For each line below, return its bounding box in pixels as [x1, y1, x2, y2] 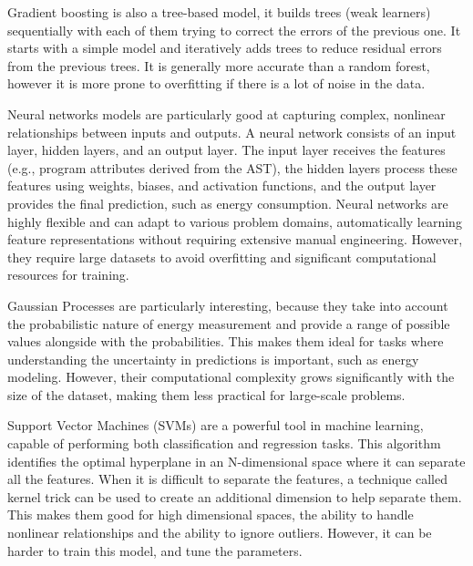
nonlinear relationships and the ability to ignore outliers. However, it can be [7, 523, 432, 542]
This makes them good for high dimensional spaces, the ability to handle [7, 505, 414, 524]
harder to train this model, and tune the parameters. [7, 540, 303, 560]
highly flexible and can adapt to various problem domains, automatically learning [7, 211, 462, 231]
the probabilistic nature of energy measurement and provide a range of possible [7, 314, 450, 333]
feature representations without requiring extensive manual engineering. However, [7, 230, 463, 249]
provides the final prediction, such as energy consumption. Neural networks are [7, 193, 448, 212]
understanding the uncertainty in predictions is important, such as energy [7, 349, 419, 368]
